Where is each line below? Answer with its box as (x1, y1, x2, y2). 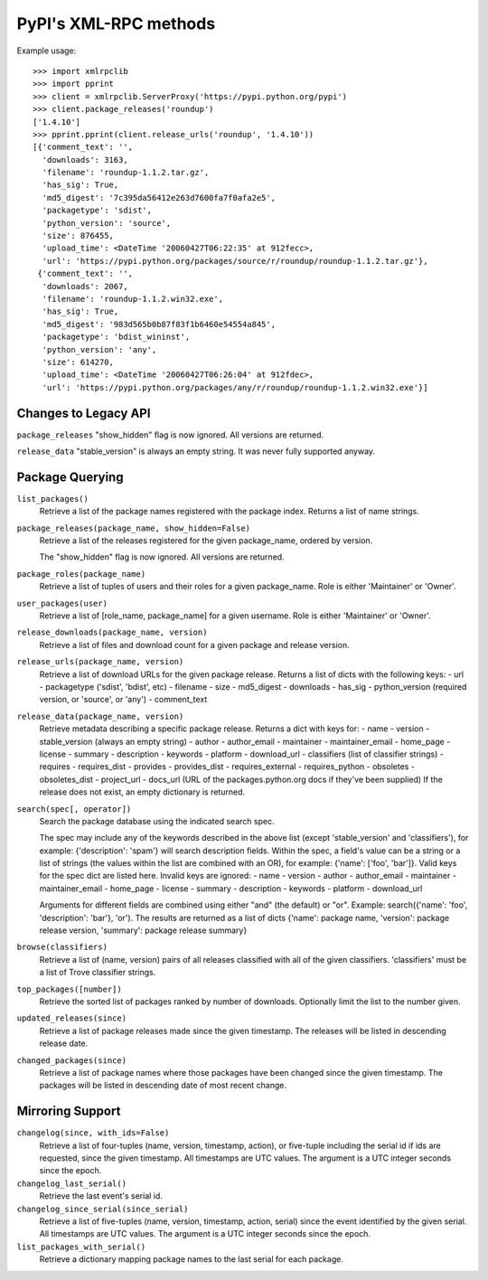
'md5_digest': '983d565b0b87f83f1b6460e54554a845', (42, 319, 276, 329)
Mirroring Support (16, 1104, 121, 1119)
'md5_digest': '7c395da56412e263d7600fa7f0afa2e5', (42, 193, 276, 202)
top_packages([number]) (16, 984, 122, 994)
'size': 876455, (42, 231, 115, 241)
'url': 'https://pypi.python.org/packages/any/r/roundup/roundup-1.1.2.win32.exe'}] (42, 382, 428, 392)
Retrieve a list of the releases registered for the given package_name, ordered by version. (39, 535, 373, 546)
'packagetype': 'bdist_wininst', (42, 332, 191, 343)
